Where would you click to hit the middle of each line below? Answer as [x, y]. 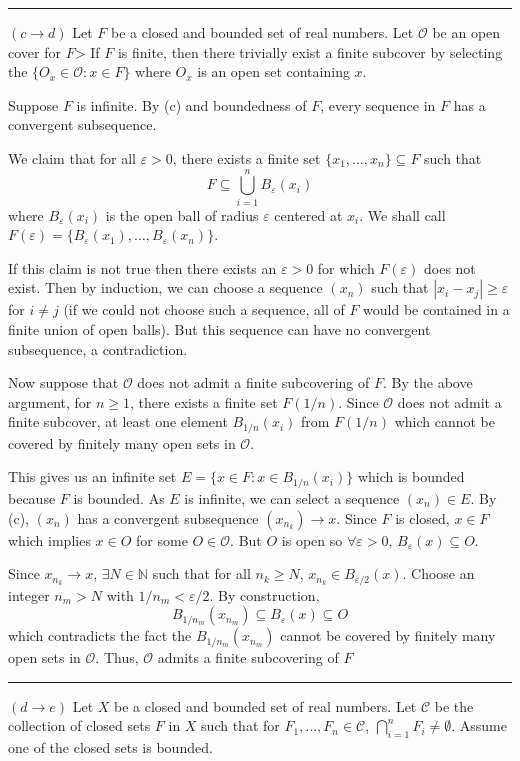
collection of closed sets [79, 725]
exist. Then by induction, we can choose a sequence [165, 287]
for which [346, 267]
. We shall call [402, 214]
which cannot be [444, 421]
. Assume [479, 725]
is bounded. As [119, 497]
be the [454, 705]
